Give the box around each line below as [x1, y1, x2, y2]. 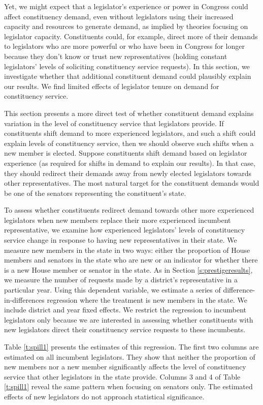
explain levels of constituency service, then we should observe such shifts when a [4, 137, 254, 148]
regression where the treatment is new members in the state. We [47, 294, 247, 305]
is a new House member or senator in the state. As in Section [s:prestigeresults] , [4, 264, 253, 275]
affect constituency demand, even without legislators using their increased [4, 11, 234, 21]
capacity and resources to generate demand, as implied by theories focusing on [4, 21, 248, 32]
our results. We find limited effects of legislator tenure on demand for [4, 80, 219, 91]
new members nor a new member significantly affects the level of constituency [4, 361, 246, 372]
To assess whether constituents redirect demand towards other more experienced [4, 205, 254, 215]
